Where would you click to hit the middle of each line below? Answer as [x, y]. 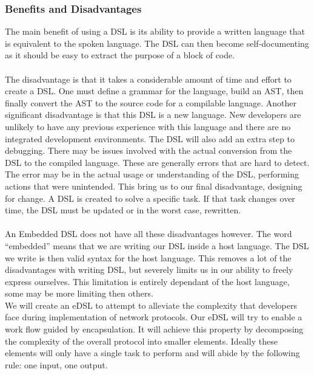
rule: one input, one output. [56, 364]
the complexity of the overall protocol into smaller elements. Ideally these [141, 341]
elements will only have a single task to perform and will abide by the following [152, 353]
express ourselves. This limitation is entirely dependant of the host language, [147, 281]
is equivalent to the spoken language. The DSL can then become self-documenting [157, 43]
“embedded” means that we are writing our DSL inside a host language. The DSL [157, 245]
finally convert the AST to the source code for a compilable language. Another [151, 102]
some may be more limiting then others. [79, 293]
